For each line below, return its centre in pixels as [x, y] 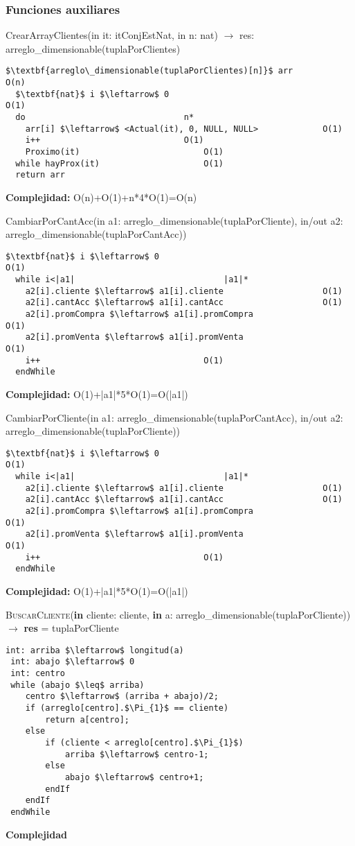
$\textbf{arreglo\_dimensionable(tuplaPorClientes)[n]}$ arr [149, 71]
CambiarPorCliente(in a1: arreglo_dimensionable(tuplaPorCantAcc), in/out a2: [174, 417]
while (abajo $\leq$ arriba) [78, 685]
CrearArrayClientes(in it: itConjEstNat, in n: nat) [112, 35]
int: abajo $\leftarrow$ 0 [73, 662]
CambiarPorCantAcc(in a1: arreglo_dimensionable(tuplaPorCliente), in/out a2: [174, 220]
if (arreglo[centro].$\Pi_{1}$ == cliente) [127, 708]
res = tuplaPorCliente [71, 628]
